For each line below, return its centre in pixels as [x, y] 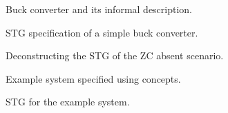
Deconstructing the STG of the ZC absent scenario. [115, 55]
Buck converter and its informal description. [99, 9]
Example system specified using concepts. [93, 78]
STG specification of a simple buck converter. [102, 32]
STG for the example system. [68, 102]
